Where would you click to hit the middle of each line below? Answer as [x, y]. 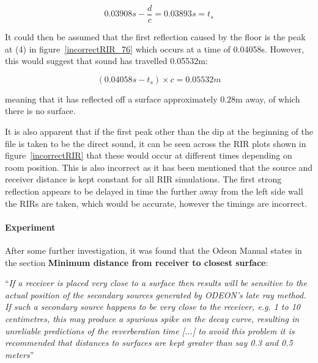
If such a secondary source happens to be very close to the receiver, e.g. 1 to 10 [153, 307]
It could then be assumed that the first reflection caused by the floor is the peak [155, 37]
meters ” [20, 354]
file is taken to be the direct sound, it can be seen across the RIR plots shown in [156, 143]
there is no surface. [40, 111]
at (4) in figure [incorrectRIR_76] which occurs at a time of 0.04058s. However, [155, 49]
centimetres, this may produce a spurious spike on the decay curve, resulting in [152, 318]
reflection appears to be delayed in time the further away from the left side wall [154, 191]
